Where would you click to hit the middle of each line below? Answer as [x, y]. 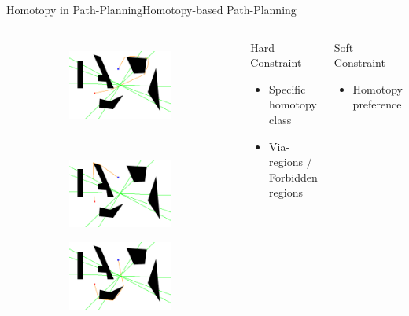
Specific [287, 88]
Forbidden [293, 176]
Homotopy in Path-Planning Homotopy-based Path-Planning [151, 9]
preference [377, 104]
